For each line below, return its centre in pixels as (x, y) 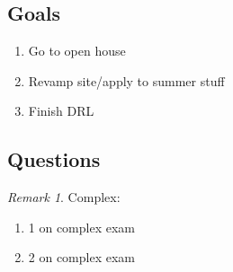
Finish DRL (61, 111)
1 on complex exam (81, 227)
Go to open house (77, 51)
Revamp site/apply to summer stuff (126, 80)
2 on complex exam (81, 257)
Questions (54, 159)
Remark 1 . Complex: (64, 197)
